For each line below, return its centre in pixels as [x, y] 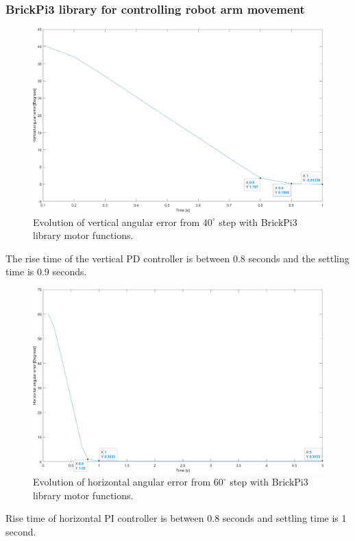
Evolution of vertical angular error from [117, 222]
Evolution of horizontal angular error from [122, 482]
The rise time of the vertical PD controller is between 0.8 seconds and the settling [177, 258]
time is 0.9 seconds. [46, 272]
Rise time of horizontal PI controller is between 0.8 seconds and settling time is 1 [176, 518]
